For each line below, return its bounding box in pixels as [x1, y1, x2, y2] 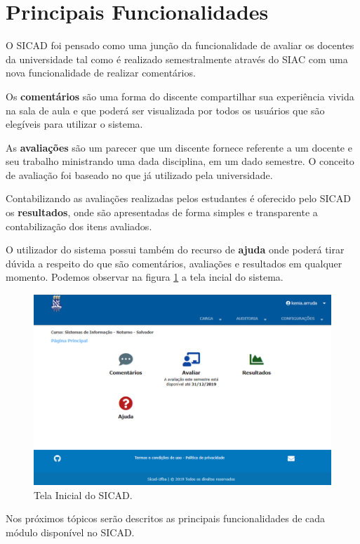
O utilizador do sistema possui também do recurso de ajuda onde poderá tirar [6, 242, 345, 257]
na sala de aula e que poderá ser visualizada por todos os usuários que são [6, 102, 325, 117]
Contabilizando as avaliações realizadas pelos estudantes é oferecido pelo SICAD [6, 191, 351, 206]
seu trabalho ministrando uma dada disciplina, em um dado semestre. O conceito [6, 154, 354, 168]
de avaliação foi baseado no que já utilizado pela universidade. [6, 167, 273, 182]
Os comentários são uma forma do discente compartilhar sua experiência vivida [6, 88, 354, 103]
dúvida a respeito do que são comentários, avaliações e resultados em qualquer [6, 256, 342, 270]
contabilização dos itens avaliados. [6, 218, 152, 233]
